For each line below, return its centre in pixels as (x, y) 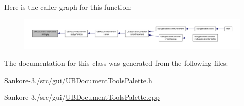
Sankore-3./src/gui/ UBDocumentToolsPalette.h (78, 80)
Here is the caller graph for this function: (68, 7)
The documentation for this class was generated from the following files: (116, 63)
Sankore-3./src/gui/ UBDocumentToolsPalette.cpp (82, 97)
